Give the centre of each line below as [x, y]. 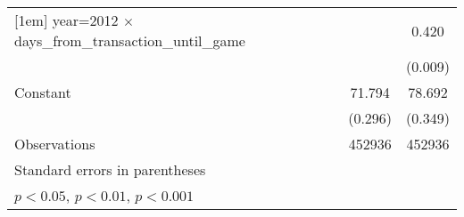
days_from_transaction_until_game [130, 40]
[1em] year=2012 [66, 20]
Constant [43, 92]
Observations [55, 144]
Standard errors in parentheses [110, 169]
